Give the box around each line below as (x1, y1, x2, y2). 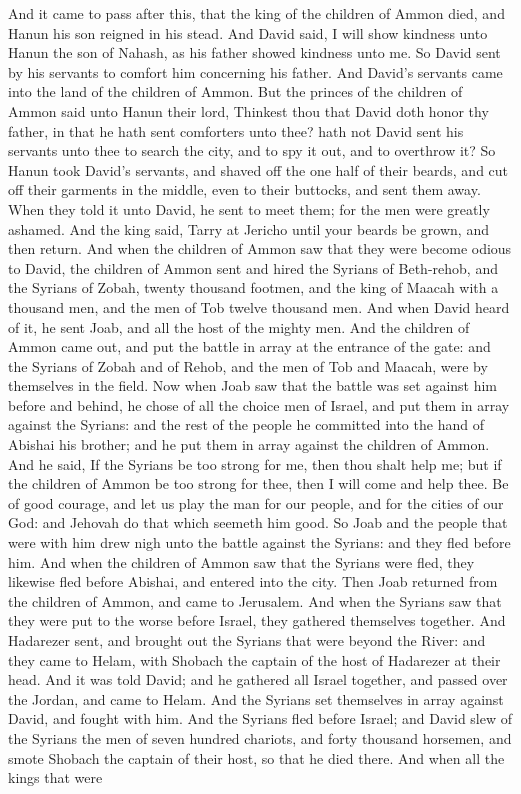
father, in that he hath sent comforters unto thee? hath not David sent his (8, 120, 464, 141)
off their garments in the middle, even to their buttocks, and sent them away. (8, 179, 481, 200)
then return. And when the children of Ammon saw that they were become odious (8, 238, 512, 259)
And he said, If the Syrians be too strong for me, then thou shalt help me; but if (8, 453, 502, 474)
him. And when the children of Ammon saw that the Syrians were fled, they (8, 551, 475, 572)
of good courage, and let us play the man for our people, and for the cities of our (8, 492, 504, 513)
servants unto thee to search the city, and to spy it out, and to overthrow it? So (8, 140, 496, 161)
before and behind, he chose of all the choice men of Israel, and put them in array (8, 394, 510, 415)
